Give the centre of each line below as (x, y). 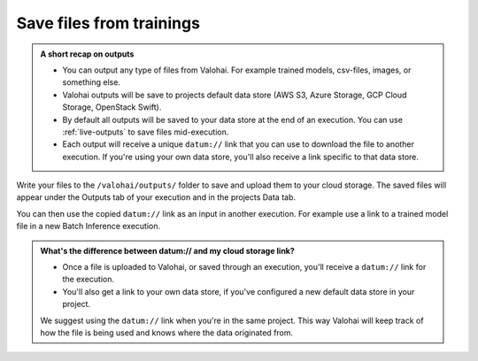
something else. (92, 82)
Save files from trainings (108, 23)
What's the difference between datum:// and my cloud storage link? (168, 250)
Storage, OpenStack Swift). (112, 107)
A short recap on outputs (87, 54)
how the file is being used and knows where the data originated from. (167, 333)
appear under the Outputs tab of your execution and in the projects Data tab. (156, 197)
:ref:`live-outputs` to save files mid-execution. (146, 132)
